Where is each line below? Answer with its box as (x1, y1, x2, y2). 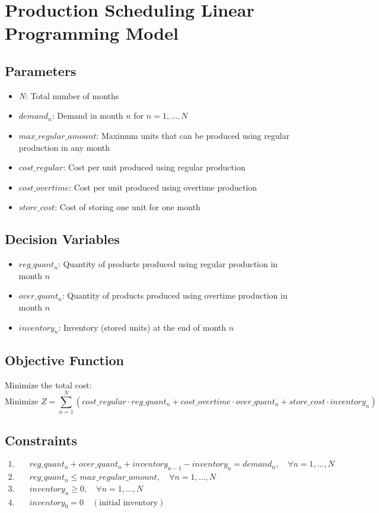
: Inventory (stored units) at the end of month (58, 321, 227, 333)
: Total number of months (26, 89, 119, 102)
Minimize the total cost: (5, 378, 92, 391)
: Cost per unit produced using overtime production (69, 180, 257, 193)
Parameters (5, 61, 77, 80)
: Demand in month (52, 109, 123, 122)
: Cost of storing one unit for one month (55, 201, 200, 213)
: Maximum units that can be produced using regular (96, 129, 290, 141)
